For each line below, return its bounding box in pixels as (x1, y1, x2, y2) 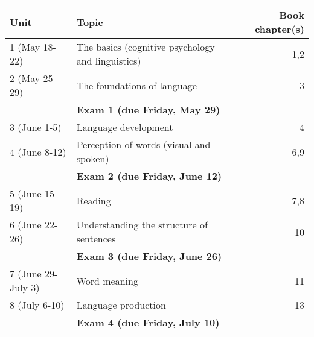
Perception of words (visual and (76, 137, 211, 151)
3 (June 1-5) (10, 120, 62, 134)
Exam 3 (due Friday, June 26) (76, 249, 222, 263)
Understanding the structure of (76, 218, 208, 231)
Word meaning (76, 273, 138, 288)
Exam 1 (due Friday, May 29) (76, 102, 220, 116)
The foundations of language (76, 78, 197, 92)
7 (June (10, 266, 42, 280)
